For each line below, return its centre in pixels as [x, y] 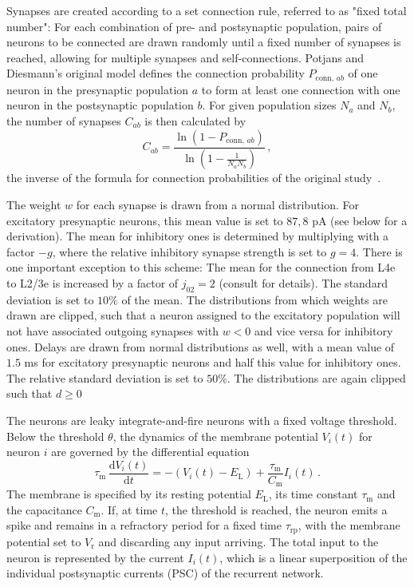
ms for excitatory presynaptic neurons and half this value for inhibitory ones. [213, 362]
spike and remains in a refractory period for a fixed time [144, 525]
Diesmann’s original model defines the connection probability [156, 73]
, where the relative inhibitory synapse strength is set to [189, 251]
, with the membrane [349, 525]
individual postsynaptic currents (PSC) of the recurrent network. [165, 573]
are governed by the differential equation [150, 452]
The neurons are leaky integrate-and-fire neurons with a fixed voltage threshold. [202, 420]
